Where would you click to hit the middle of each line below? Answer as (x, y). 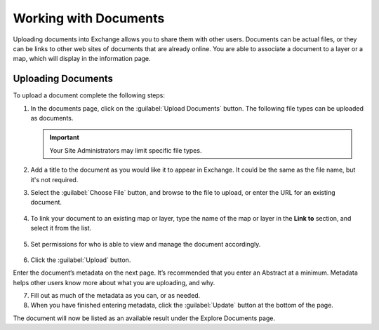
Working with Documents (89, 18)
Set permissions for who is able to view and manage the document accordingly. (146, 244)
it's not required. (54, 179)
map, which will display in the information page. (82, 59)
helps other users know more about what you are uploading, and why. (114, 282)
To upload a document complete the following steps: (89, 95)
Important (65, 137)
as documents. (52, 118)
